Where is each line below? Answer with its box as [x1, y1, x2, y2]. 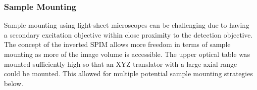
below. [4, 78, 23, 88]
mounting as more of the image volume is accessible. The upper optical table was [4, 49, 250, 59]
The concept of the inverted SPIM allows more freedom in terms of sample [4, 39, 231, 49]
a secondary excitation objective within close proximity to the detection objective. [4, 29, 253, 40]
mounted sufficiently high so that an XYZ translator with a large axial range [4, 58, 237, 69]
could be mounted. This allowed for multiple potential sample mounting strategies [4, 68, 253, 79]
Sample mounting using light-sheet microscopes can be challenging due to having [4, 20, 250, 30]
